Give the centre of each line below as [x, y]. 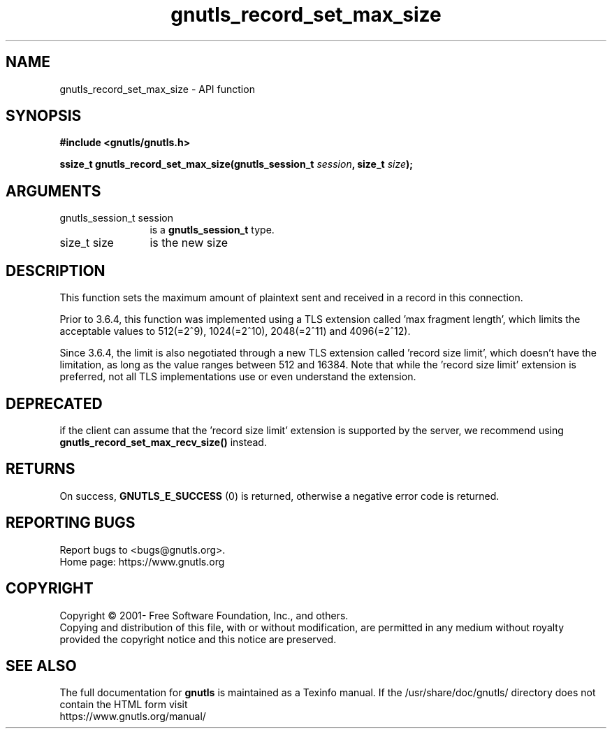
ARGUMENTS [53, 191]
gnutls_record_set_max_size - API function [157, 89]
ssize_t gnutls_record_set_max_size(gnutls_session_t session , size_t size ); [236, 164]
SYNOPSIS [44, 116]
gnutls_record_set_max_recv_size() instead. [163, 442]
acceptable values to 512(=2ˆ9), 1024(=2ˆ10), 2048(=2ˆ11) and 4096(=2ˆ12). [235, 331]
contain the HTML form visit [124, 705]
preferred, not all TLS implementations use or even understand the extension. [238, 377]
